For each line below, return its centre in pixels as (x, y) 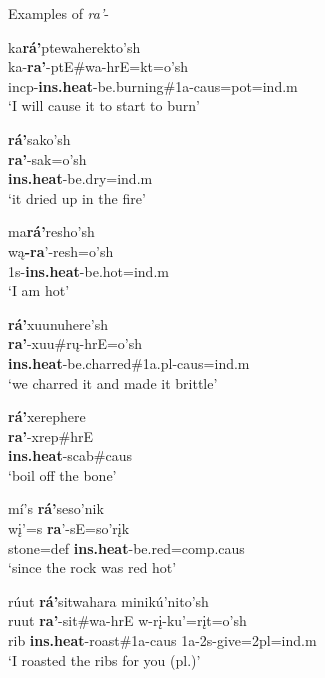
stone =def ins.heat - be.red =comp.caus (126, 547)
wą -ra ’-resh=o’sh (61, 250)
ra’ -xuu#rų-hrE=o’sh (75, 343)
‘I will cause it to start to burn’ (104, 105)
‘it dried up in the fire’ (77, 197)
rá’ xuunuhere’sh (58, 323)
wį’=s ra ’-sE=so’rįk (69, 528)
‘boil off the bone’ (62, 474)
